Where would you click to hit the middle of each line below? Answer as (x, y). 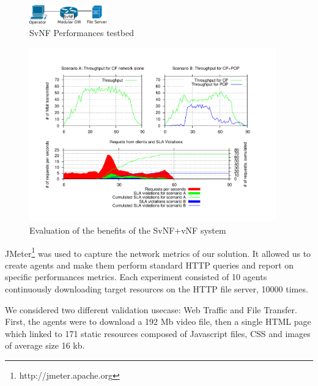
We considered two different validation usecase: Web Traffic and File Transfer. (151, 309)
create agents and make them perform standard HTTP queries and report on (150, 265)
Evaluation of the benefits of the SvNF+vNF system (128, 230)
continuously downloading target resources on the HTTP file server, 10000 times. (157, 289)
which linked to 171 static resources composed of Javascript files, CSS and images (158, 333)
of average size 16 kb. (45, 345)
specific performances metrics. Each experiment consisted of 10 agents (136, 277)
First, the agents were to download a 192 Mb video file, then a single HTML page (158, 321)
